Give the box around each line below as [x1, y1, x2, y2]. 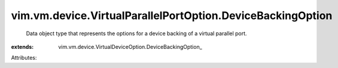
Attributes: [11, 54, 37, 61]
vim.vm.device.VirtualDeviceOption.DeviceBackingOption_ [58, 43, 203, 50]
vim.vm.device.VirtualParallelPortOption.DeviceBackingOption [11, 9, 333, 22]
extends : [11, 43, 34, 50]
